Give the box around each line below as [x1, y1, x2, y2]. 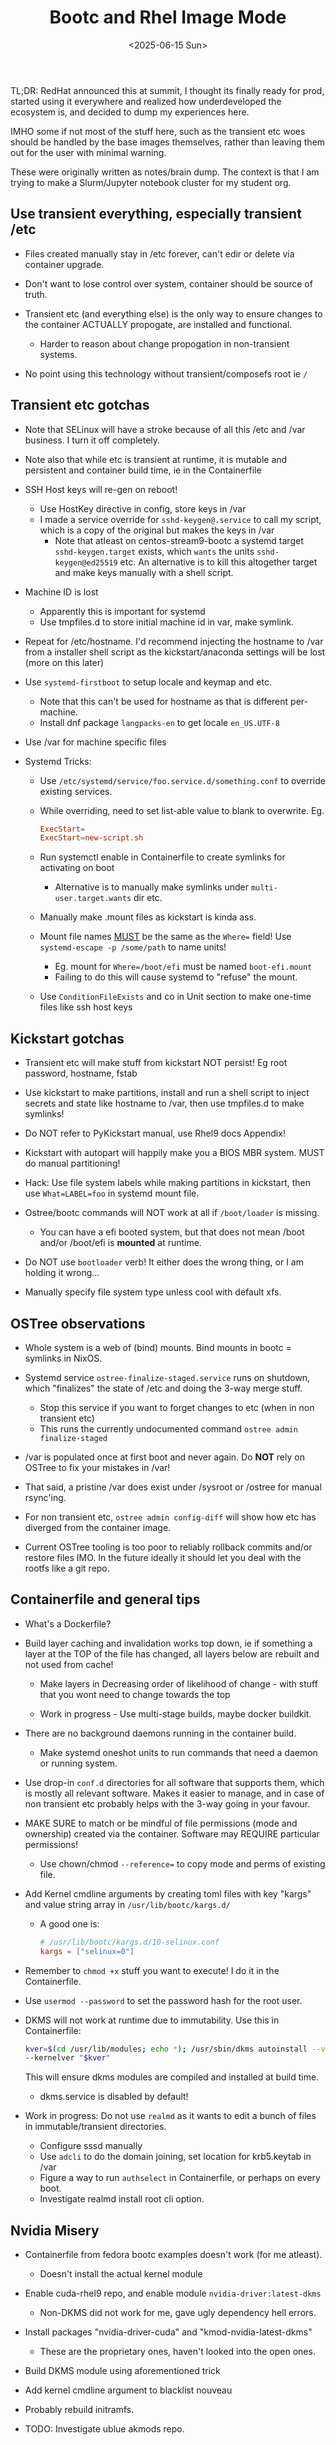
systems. [39, 348, 78, 360]
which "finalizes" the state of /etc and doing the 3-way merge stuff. [24, 1382, 303, 1394]
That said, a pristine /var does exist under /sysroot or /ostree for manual [24, 1481, 322, 1493]
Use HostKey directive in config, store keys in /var [39, 502, 247, 515]
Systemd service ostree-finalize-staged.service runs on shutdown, [24, 1371, 311, 1383]
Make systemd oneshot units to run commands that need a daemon [39, 1746, 318, 1758]
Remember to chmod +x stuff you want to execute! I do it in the [24, 1964, 280, 1976]
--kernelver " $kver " [24, 2053, 111, 2063]
